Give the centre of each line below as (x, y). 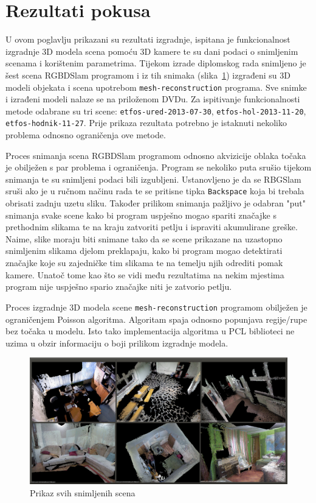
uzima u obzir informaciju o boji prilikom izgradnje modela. (117, 343)
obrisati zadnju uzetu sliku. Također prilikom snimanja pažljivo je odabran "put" (156, 203)
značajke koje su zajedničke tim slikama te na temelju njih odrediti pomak (144, 263)
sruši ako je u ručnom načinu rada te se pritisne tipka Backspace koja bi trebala (155, 191)
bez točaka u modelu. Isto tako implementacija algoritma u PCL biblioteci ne (150, 331)
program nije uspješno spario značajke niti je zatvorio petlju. (119, 287)
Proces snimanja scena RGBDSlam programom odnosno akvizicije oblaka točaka (156, 155)
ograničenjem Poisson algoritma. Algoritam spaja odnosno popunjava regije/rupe (156, 319)
